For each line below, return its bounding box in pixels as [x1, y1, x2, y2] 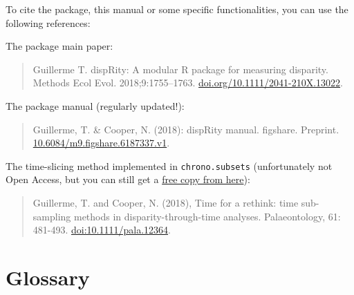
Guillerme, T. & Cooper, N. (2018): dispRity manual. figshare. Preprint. [32, 122, 339, 136]
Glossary [6, 263, 90, 291]
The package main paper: [6, 39, 113, 53]
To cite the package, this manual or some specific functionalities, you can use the [6, 2, 348, 16]
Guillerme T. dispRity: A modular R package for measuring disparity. [32, 61, 328, 76]
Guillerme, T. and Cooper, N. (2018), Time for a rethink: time [32, 196, 299, 209]
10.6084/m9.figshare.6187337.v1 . [32, 135, 170, 150]
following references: [6, 15, 91, 30]
